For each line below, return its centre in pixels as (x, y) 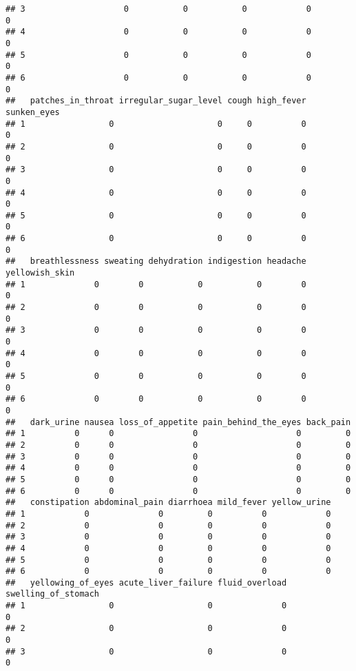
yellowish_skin (40, 273)
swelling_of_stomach (53, 594)
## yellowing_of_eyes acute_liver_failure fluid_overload (146, 582)
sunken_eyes (33, 112)
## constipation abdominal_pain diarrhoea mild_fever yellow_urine (168, 503)
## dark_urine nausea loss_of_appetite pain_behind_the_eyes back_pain (178, 422)
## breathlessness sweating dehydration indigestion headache (156, 261)
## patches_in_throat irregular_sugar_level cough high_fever (156, 101)
